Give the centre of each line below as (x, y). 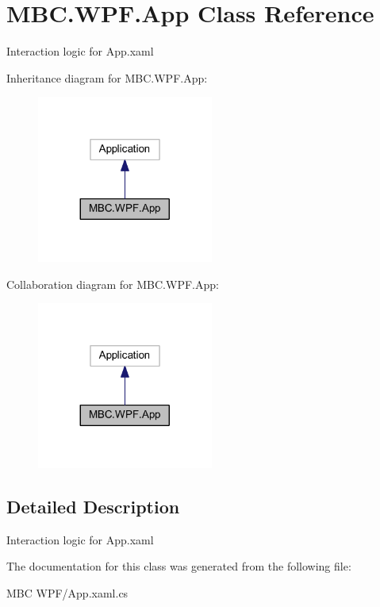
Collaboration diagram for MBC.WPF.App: (113, 284)
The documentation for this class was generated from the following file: (179, 566)
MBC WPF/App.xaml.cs (67, 593)
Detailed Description (93, 507)
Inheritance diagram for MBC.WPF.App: (107, 77)
